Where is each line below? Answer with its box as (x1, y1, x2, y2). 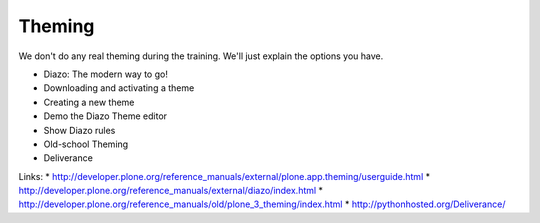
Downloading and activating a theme (43, 82, 195, 94)
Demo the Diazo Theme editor (43, 110, 168, 122)
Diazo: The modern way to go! (43, 68, 169, 80)
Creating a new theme (43, 96, 135, 108)
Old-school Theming (43, 138, 129, 150)
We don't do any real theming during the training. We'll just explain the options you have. (18, 50, 384, 62)
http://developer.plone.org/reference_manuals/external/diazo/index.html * (18, 185, 324, 197)
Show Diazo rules (43, 124, 116, 136)
